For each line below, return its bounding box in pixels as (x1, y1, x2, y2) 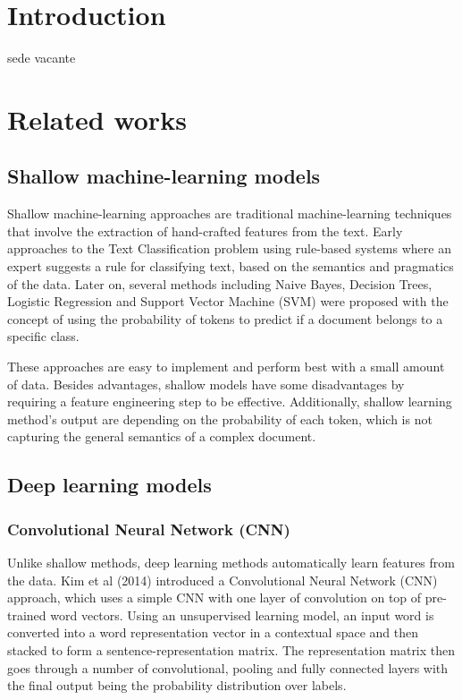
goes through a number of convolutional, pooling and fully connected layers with (7, 658, 449, 677)
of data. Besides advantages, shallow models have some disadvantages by (7, 374, 405, 393)
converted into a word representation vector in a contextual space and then (7, 623, 418, 642)
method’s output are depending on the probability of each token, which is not (7, 409, 433, 428)
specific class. (7, 327, 80, 346)
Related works (7, 100, 187, 137)
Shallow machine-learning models (7, 162, 321, 190)
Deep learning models (7, 471, 212, 499)
